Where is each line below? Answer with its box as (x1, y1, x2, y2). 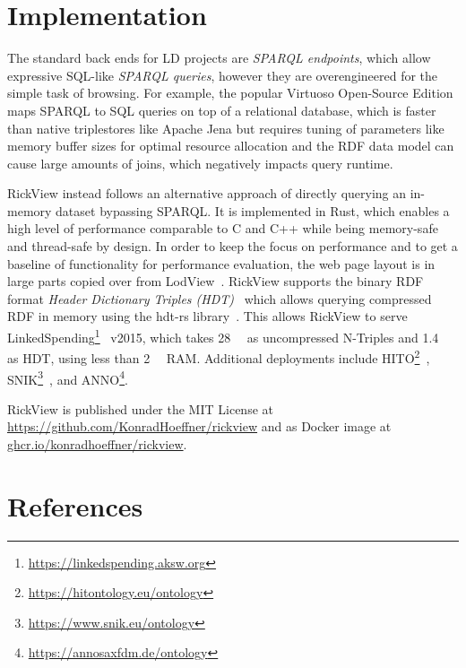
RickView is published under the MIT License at (7, 399, 273, 418)
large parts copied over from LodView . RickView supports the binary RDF (7, 272, 424, 291)
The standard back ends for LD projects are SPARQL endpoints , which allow (7, 48, 431, 67)
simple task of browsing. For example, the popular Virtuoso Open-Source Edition (7, 83, 453, 102)
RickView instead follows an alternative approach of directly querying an (7, 184, 407, 203)
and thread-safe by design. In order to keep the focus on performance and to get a (7, 237, 458, 256)
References (7, 487, 143, 524)
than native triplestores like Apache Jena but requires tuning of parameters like (7, 118, 444, 137)
